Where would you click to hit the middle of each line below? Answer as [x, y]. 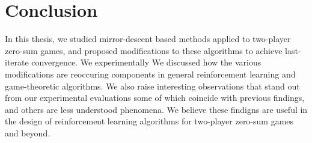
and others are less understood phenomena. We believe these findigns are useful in [156, 109]
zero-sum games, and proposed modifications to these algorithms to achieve [144, 50]
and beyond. [28, 132]
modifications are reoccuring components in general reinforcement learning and [150, 74]
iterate [17, 62]
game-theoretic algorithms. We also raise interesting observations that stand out [152, 86]
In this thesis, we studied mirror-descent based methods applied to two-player [148, 39]
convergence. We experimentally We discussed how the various [146, 62]
